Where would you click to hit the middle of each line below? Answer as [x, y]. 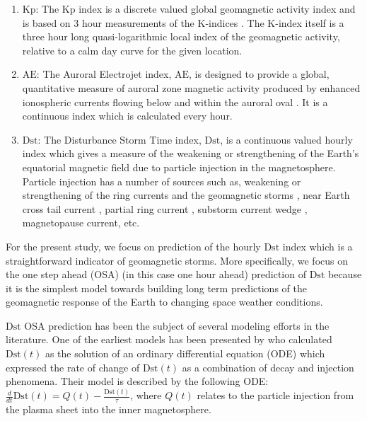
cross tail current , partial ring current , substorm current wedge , [165, 208]
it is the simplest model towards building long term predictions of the [156, 288]
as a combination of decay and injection [268, 367]
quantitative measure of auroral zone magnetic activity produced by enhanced [191, 87]
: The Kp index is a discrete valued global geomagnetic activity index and [196, 8]
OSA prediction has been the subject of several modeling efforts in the [177, 325]
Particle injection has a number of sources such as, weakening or [162, 181]
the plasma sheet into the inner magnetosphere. [109, 409]
